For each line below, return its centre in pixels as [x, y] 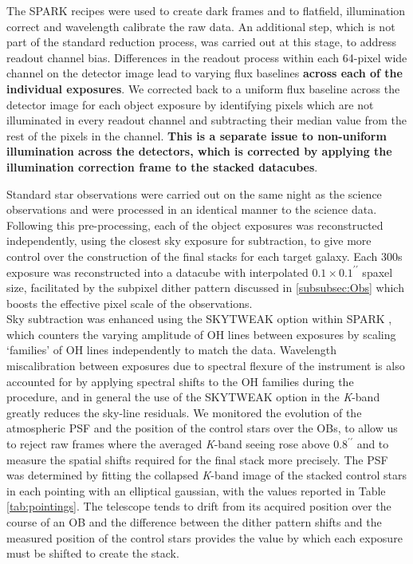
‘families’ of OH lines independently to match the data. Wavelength [171, 350]
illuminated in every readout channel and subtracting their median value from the [206, 120]
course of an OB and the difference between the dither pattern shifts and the [194, 522]
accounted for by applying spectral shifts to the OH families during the [180, 381]
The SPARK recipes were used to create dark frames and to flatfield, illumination [206, 10]
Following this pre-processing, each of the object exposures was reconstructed [195, 225]
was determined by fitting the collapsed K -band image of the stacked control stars [207, 475]
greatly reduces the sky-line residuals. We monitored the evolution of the [184, 412]
